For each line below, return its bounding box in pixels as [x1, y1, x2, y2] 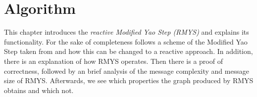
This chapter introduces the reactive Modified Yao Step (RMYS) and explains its [4, 27, 249, 37]
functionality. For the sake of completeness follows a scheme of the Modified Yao [4, 36, 248, 47]
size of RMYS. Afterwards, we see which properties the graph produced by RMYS [4, 75, 254, 86]
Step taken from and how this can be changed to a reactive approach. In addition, [4, 46, 253, 56]
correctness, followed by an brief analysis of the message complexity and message [4, 65, 249, 76]
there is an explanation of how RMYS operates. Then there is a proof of [4, 55, 223, 66]
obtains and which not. [4, 85, 74, 95]
